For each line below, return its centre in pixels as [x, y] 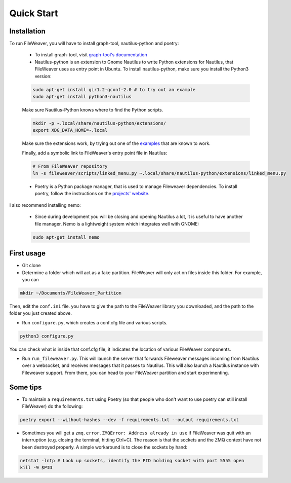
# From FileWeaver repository [70, 166]
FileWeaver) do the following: [52, 406]
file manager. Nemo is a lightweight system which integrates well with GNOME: [117, 224]
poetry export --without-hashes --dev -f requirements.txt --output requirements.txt [129, 420]
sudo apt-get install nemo [66, 237]
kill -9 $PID [36, 468]
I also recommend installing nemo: [45, 205]
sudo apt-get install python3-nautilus [82, 97]
